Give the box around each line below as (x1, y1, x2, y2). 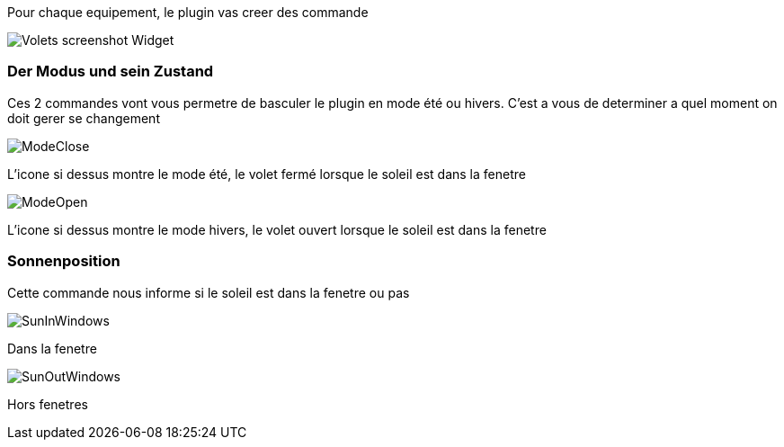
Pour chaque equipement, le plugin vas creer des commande (7, 4, 369, 20)
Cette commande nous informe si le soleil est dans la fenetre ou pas (7, 284, 410, 300)
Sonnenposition (7, 252, 120, 271)
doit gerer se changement (7, 110, 160, 126)
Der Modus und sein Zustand (7, 62, 214, 81)
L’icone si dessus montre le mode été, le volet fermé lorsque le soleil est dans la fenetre (7, 165, 526, 182)
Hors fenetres (7, 396, 88, 412)
